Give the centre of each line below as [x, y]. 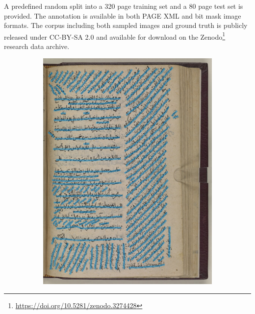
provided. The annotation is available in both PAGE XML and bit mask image [123, 15]
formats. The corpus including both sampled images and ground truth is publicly [126, 25]
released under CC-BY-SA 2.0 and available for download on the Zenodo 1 [115, 36]
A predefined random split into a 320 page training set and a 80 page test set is [124, 6]
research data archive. [37, 46]
